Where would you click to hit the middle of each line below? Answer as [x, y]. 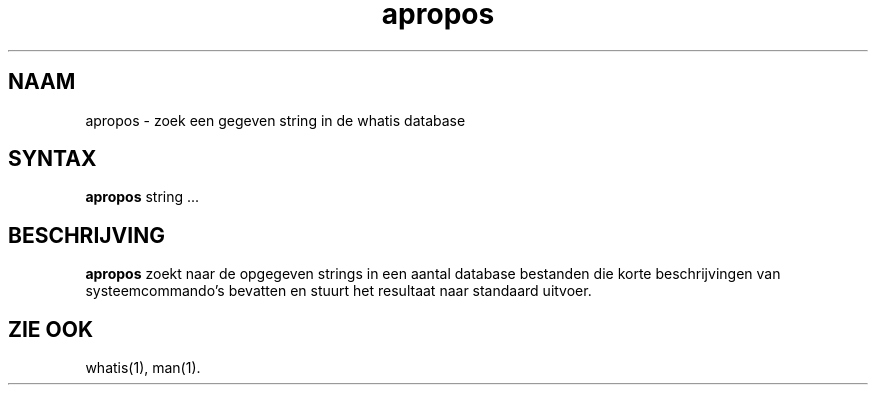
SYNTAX [52, 159]
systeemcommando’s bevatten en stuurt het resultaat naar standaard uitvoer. [338, 291]
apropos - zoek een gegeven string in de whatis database [275, 120]
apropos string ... [142, 197]
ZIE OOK [51, 329]
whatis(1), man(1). [143, 368]
